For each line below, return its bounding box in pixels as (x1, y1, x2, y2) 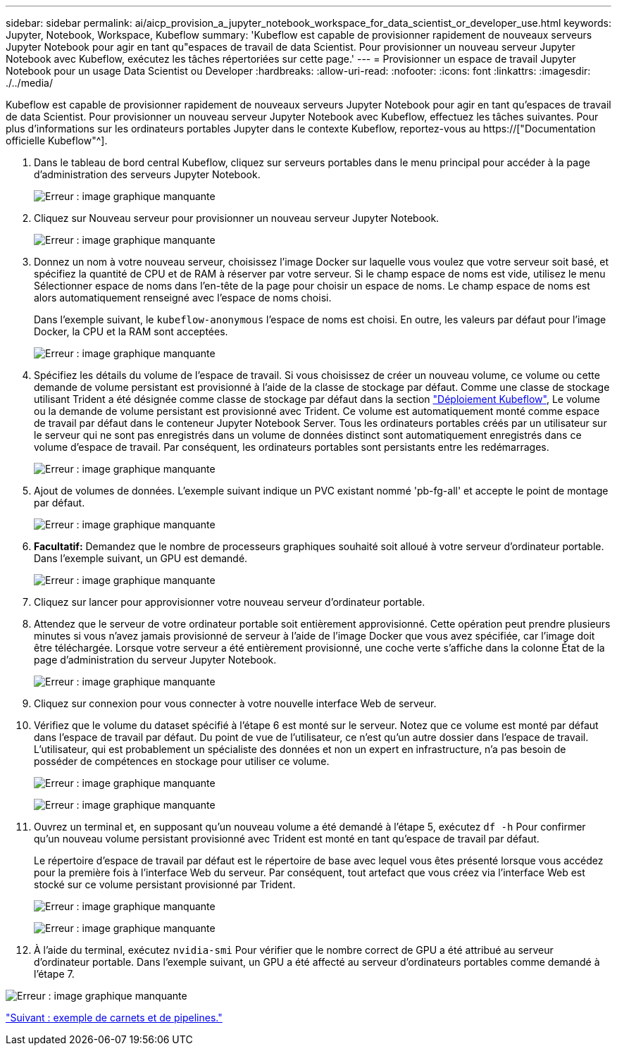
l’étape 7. (34, 968, 75, 980)
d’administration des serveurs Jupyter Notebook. (34, 168, 261, 180)
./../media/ (6, 77, 53, 89)
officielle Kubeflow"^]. (6, 135, 108, 147)
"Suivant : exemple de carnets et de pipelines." (6, 1012, 223, 1024)
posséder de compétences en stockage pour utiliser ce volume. (34, 755, 330, 767)
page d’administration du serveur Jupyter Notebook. (34, 654, 277, 666)
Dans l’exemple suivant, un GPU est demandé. (34, 552, 248, 564)
